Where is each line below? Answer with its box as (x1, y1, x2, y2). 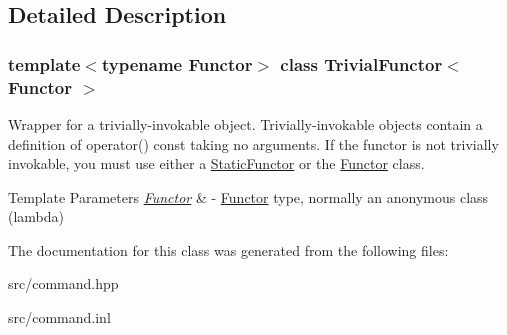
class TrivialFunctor (280, 51, 443, 76)
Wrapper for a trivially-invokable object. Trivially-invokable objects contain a (8, 113, 483, 134)
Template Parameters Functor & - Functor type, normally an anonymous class (8, 186, 489, 207)
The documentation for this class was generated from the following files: (8, 239, 449, 260)
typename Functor (101, 51, 253, 76)
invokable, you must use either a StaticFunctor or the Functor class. (8, 153, 425, 174)
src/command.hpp (8, 273, 119, 294)
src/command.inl (8, 307, 111, 328)
